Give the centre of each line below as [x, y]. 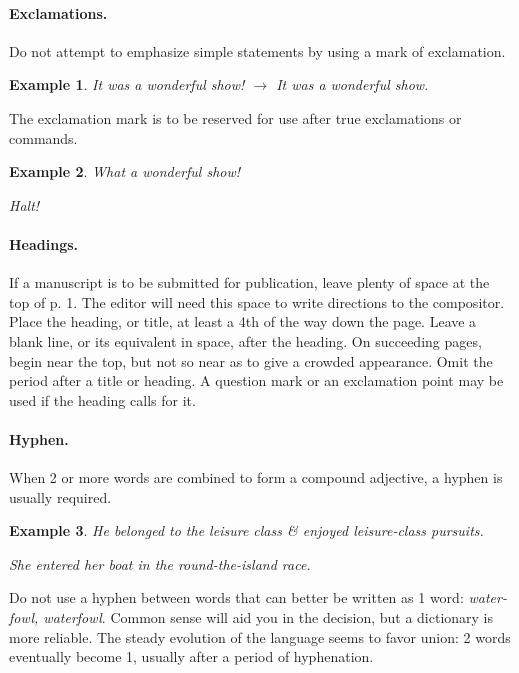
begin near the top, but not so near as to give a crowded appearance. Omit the [251, 360]
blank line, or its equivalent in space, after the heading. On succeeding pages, [245, 340]
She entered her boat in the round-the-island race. [160, 563]
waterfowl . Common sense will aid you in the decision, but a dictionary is [268, 617]
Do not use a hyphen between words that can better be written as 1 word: [236, 597]
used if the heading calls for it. [102, 399]
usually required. [60, 496]
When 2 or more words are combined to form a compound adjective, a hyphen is [256, 477]
